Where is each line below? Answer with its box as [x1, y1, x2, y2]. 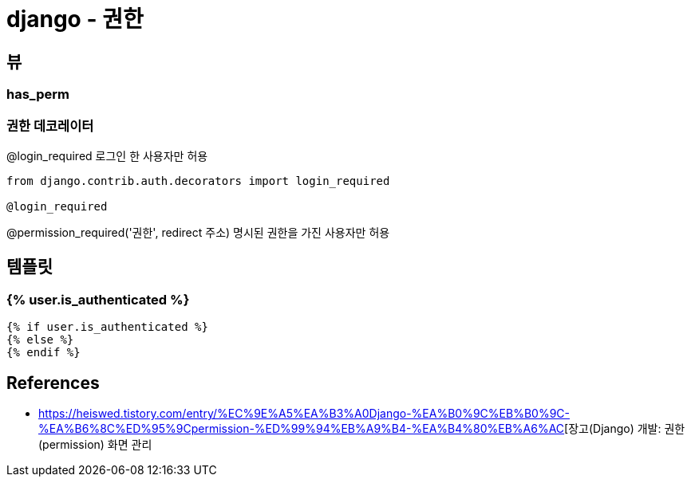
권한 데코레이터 [6, 117, 94, 134]
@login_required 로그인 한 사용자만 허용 [6, 148, 208, 163]
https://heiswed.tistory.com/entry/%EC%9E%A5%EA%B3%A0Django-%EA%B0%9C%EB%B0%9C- [38, 406, 570, 420]
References [6, 372, 100, 393]
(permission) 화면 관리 [38, 437, 152, 451]
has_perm [6, 86, 69, 103]
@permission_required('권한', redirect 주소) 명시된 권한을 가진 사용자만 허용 [6, 225, 390, 239]
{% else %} [6, 333, 74, 347]
